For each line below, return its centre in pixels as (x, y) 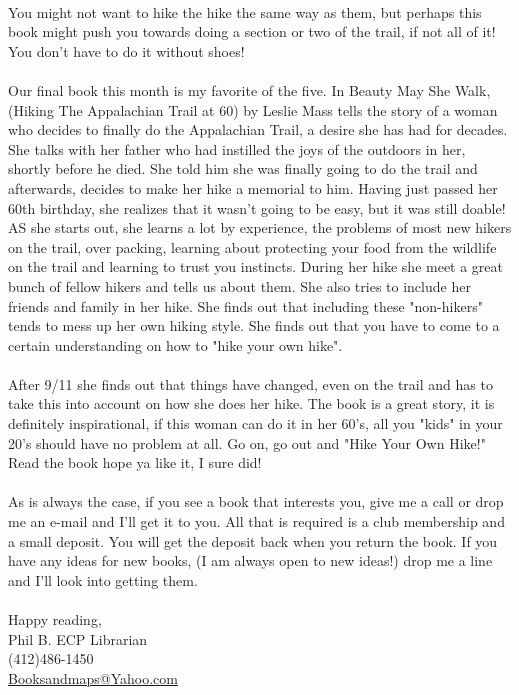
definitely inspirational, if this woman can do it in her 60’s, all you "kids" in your (255, 423)
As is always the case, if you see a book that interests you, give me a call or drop (256, 501)
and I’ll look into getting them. (103, 579)
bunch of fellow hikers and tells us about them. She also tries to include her (239, 285)
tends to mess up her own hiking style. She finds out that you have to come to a (254, 325)
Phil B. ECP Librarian (78, 638)
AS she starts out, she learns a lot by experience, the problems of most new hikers (260, 227)
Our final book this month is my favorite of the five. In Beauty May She (229, 89)
